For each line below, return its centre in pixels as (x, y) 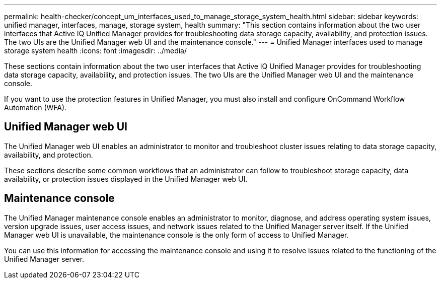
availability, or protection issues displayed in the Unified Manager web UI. (126, 179)
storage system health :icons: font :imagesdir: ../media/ (96, 51)
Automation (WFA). (35, 108)
